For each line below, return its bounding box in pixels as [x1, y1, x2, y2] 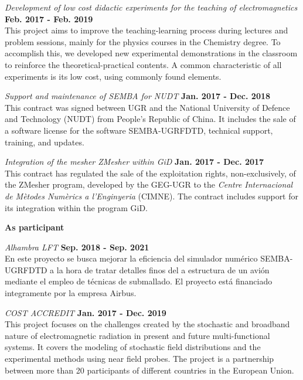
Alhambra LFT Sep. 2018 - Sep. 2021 [5, 240, 149, 253]
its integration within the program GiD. [5, 201, 148, 213]
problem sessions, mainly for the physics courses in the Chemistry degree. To [5, 35, 281, 48]
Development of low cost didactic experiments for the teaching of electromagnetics [5, 1, 298, 13]
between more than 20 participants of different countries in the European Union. [5, 364, 294, 376]
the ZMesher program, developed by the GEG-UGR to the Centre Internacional [5, 178, 293, 191]
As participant [5, 221, 64, 233]
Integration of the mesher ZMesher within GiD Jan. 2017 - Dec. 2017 [5, 155, 264, 168]
